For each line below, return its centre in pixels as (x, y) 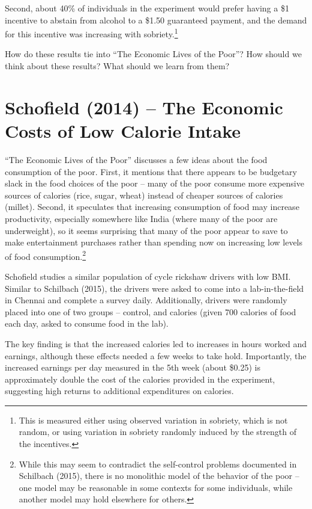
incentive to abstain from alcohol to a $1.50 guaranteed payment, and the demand (156, 20)
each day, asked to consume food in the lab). (87, 323)
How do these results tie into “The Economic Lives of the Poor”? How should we (153, 54)
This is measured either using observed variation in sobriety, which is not (153, 420)
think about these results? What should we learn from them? (117, 66)
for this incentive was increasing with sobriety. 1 (91, 33)
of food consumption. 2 (46, 255)
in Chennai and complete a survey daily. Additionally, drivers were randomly (146, 300)
